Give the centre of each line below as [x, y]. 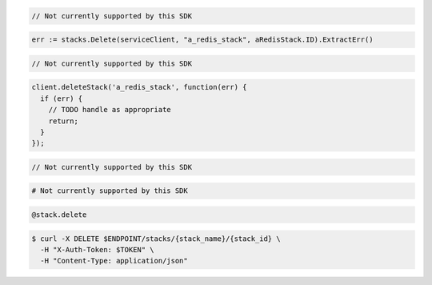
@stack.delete [59, 215]
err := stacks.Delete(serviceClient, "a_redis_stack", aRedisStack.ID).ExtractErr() [202, 40]
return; [64, 121]
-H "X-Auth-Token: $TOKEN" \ [98, 249]
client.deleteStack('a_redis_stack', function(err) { [139, 87]
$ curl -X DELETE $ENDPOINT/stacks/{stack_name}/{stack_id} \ [156, 239]
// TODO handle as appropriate [110, 110]
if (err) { [62, 98]
